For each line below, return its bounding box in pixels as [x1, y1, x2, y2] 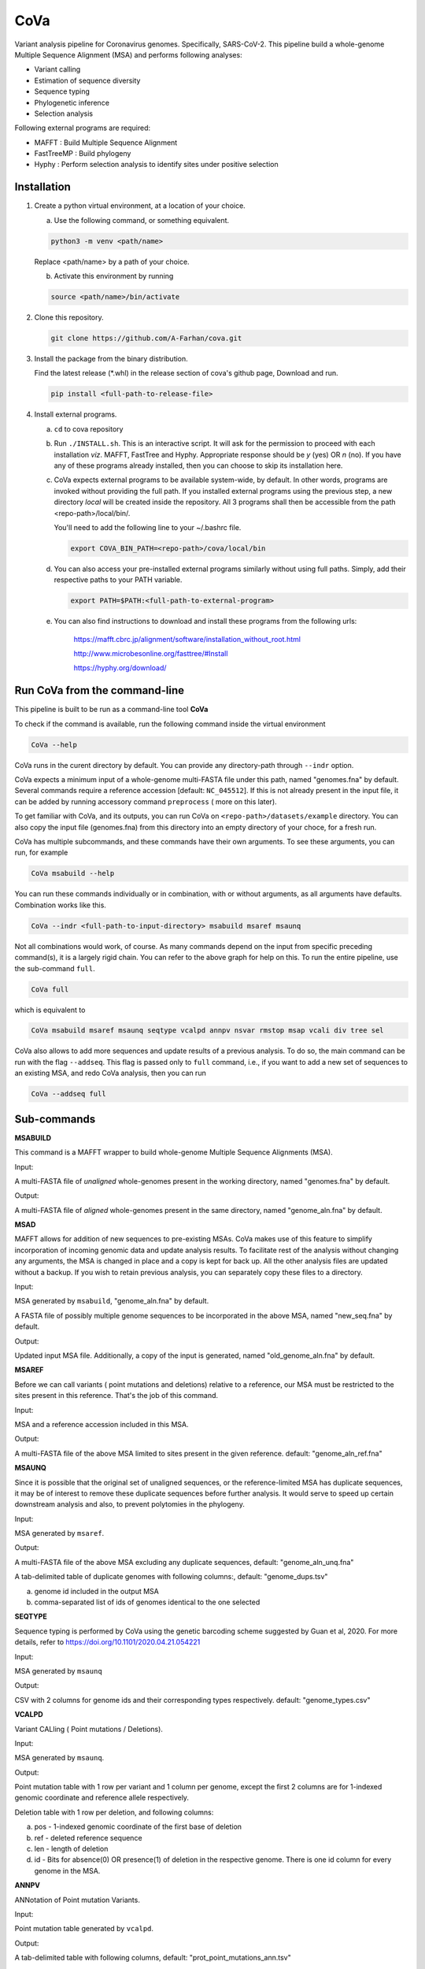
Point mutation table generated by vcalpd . [14, 1924, 153, 1934]
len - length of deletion [34, 1844, 109, 1854]
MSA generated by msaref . [14, 1529, 105, 1538]
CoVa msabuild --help [31, 869, 115, 878]
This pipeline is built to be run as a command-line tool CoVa [14, 705, 209, 714]
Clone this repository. [34, 313, 104, 322]
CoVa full [31, 984, 69, 994]
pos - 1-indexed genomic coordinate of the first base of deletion [34, 1822, 242, 1831]
